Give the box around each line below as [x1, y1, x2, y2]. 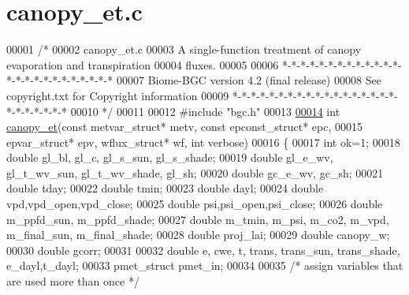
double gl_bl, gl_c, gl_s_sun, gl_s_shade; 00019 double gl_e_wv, [6, 149, 333, 166]
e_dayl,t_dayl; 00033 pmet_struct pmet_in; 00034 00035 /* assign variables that [6, 257, 403, 274]
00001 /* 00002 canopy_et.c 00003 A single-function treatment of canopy [6, 41, 362, 58]
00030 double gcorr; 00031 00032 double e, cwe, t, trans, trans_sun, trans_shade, [6, 241, 400, 258]
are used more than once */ [6, 273, 139, 289]
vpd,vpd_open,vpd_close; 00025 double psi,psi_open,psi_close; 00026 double [6, 196, 383, 212]
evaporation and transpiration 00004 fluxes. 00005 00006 [6, 56, 279, 73]
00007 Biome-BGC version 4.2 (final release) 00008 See [116, 72, 381, 88]
